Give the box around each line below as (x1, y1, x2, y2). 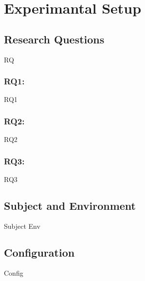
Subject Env (4, 221, 40, 231)
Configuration (4, 244, 75, 260)
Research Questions (4, 31, 105, 46)
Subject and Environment (4, 198, 136, 213)
